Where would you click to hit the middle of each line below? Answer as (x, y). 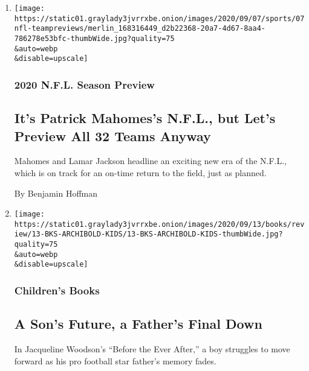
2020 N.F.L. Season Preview (84, 84)
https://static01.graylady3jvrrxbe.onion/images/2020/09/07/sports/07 (159, 18)
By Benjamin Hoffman (56, 193)
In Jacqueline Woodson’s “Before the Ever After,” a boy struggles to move (152, 349)
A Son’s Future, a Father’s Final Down (138, 324)
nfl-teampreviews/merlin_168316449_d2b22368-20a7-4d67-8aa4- (140, 29)
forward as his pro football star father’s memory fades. (115, 360)
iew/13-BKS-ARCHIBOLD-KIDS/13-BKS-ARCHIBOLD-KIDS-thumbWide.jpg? (148, 234)
